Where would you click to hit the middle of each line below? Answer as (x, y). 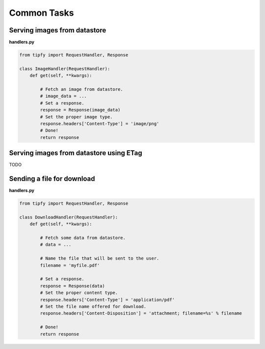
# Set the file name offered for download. (93, 306)
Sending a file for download (52, 179)
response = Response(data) (72, 286)
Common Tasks (41, 13)
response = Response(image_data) (80, 110)
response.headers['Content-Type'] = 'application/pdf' (107, 300)
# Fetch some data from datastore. (83, 238)
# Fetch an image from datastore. (81, 89)
